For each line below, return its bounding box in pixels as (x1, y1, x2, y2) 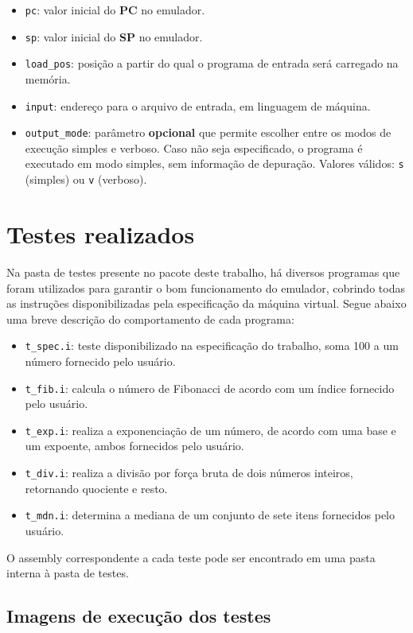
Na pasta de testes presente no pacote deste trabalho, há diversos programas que (6, 263, 400, 280)
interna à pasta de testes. (6, 565, 129, 581)
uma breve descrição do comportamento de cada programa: (6, 310, 294, 327)
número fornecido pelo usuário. (25, 352, 176, 369)
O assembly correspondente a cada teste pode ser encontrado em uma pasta (6, 549, 376, 565)
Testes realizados (6, 217, 195, 250)
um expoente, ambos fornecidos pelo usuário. (25, 437, 244, 454)
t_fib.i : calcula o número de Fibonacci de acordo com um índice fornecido (25, 379, 395, 396)
